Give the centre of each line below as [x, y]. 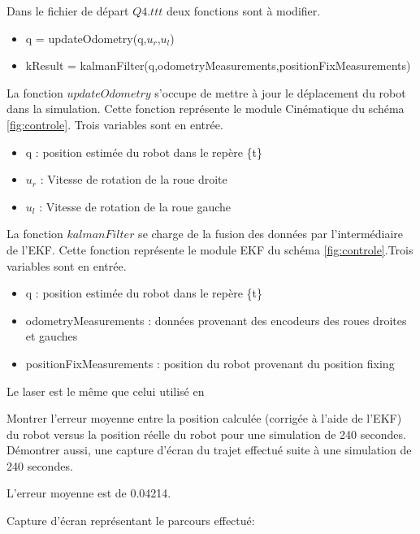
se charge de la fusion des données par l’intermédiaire [271, 234]
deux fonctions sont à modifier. [243, 11]
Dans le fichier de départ [68, 11]
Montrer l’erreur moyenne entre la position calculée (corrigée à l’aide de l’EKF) [204, 418]
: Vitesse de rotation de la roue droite [134, 179]
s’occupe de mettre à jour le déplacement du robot [280, 92]
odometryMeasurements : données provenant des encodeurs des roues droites [216, 320]
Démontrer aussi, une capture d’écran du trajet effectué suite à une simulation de [209, 450]
